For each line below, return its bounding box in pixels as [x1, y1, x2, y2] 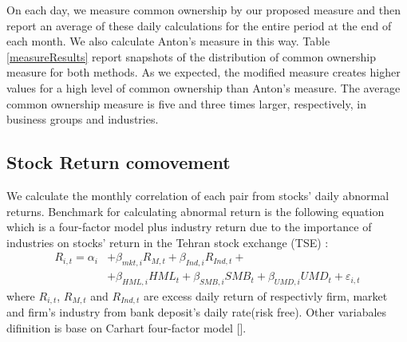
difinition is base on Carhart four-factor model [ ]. [6, 320, 247, 336]
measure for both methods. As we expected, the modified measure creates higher [6, 64, 401, 81]
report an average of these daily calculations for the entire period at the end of [6, 17, 392, 33]
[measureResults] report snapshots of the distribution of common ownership [6, 48, 377, 65]
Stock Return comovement [6, 150, 231, 175]
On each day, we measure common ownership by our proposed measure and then [6, 2, 401, 18]
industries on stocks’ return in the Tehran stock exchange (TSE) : [6, 234, 329, 250]
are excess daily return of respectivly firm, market [143, 287, 388, 304]
